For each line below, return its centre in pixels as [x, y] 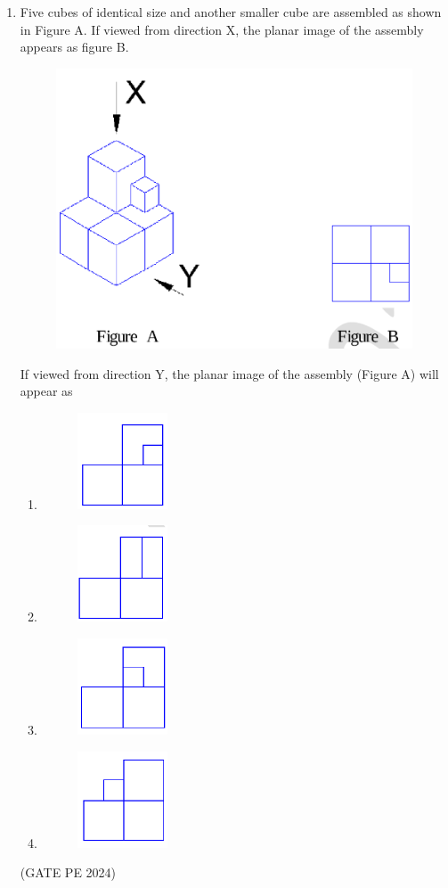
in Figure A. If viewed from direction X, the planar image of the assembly [222, 29]
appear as [46, 391]
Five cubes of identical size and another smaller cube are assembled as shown [231, 12]
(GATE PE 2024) [68, 872]
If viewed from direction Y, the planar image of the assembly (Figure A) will [229, 373]
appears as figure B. [74, 47]
